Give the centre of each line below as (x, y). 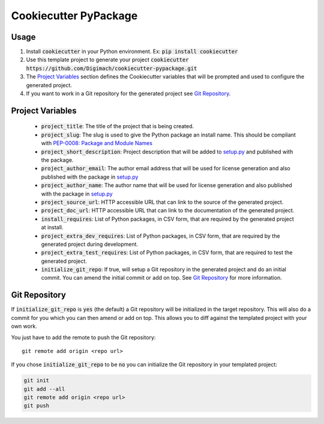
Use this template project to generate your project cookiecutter (107, 60)
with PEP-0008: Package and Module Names (97, 143)
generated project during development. (89, 244)
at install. (52, 227)
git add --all (44, 389)
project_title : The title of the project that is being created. (118, 126)
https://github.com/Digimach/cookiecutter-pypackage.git (112, 68)
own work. (24, 326)
